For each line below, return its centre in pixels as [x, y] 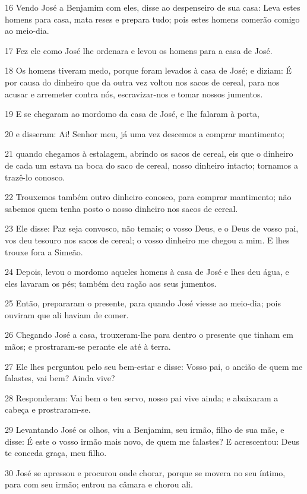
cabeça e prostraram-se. [48, 409]
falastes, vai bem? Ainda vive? [60, 378]
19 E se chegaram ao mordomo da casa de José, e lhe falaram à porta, [132, 114]
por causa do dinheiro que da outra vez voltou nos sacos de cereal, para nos [142, 82]
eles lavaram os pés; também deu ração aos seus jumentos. [111, 283]
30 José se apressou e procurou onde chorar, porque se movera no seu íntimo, [145, 472]
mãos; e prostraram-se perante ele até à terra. [88, 346]
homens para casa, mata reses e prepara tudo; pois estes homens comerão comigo [152, 19]
